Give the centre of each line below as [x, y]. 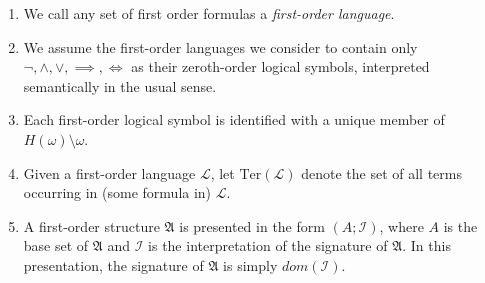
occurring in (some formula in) [117, 192]
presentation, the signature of [113, 264]
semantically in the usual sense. [120, 85]
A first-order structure [91, 225]
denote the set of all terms [381, 172]
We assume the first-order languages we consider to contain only [220, 46]
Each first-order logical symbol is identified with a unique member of [234, 119]
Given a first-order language [109, 172]
